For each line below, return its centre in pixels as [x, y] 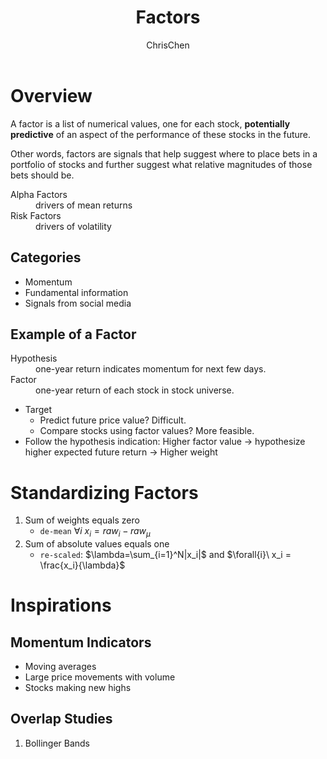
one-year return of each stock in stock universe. [135, 390]
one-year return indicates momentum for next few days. [151, 369]
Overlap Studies [61, 719]
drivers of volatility [73, 226]
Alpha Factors [39, 194]
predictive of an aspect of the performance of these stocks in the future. [161, 134]
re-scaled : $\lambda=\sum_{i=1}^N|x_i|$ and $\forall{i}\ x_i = [165, 555]
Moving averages [60, 667]
